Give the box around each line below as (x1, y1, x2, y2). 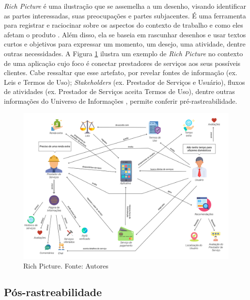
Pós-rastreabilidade (4, 284, 102, 299)
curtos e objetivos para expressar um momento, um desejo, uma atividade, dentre (4, 39, 246, 49)
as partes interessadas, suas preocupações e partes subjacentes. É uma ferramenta (4, 10, 246, 20)
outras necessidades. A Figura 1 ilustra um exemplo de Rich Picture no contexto (4, 48, 243, 58)
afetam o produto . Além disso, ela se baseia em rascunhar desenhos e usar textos (4, 29, 246, 39)
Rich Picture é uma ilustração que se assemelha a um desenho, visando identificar (4, 1, 246, 11)
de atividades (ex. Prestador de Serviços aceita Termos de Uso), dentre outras (4, 86, 235, 96)
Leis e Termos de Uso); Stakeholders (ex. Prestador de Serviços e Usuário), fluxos (4, 77, 245, 87)
